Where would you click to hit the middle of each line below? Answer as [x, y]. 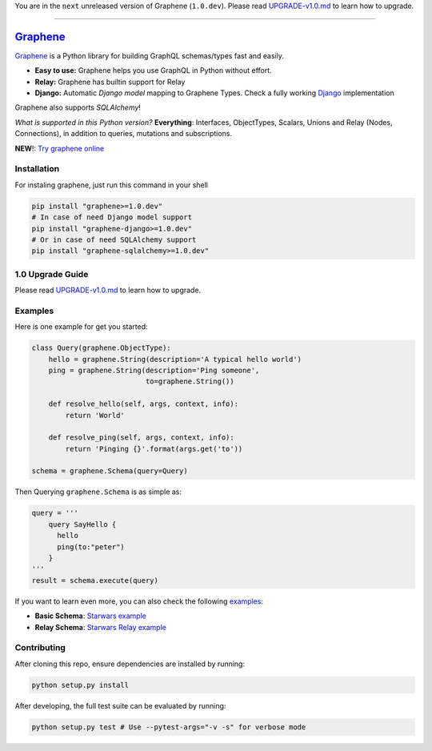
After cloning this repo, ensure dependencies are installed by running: [130, 664]
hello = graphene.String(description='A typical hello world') [175, 359]
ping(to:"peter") [91, 547]
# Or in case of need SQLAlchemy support [114, 239]
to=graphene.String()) [190, 382]
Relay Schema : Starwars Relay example [101, 627]
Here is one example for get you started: [81, 327]
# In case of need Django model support [112, 217]
